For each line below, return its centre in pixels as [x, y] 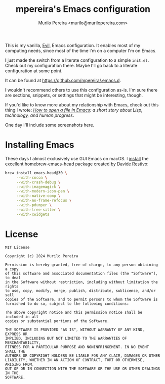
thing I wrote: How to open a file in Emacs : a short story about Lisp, [74, 110]
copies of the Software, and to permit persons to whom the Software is [82, 299]
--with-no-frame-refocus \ [44, 201]
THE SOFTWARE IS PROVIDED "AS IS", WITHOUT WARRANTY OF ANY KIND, [75, 330]
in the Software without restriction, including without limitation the [82, 282]
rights [12, 286]
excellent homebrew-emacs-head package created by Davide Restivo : [77, 164]
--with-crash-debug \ [38, 182]
